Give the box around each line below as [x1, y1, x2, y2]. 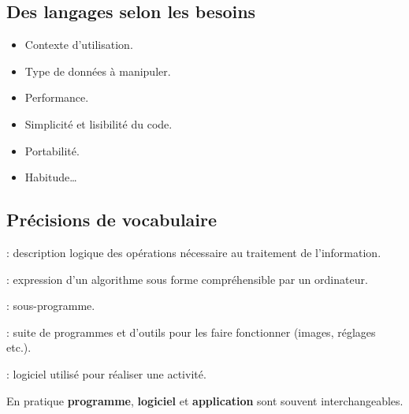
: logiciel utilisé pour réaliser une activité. [6, 365, 206, 382]
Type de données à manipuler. [24, 62, 171, 79]
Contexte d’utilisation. [24, 36, 133, 53]
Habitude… [24, 169, 77, 185]
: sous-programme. [6, 297, 95, 314]
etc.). [6, 339, 32, 356]
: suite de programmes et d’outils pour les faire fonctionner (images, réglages [6, 323, 376, 340]
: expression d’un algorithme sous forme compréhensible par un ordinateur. [6, 270, 368, 287]
